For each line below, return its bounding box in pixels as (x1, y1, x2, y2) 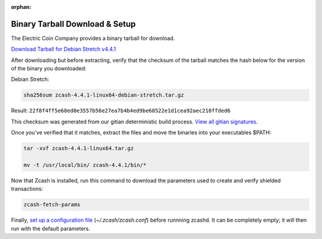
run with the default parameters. (11, 225, 91, 232)
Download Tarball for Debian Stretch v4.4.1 (11, 45, 116, 53)
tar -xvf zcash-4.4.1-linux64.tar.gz (23, 145, 134, 152)
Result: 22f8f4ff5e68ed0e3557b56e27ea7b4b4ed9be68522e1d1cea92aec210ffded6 (11, 107, 231, 114)
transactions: (11, 185, 44, 193)
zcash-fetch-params (23, 201, 80, 208)
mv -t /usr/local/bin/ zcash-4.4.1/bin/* (23, 162, 147, 168)
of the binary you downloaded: (11, 65, 86, 72)
